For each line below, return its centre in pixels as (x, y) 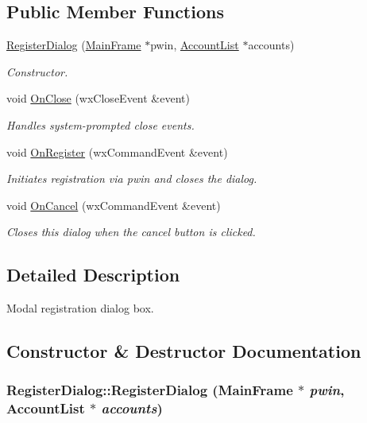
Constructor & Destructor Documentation (184, 351)
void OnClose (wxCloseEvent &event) (98, 98)
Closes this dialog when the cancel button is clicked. (131, 232)
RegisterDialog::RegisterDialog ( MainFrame (150, 390)
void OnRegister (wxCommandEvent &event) (117, 151)
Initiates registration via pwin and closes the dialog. (132, 179)
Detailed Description (93, 275)
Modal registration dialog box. (80, 308)
